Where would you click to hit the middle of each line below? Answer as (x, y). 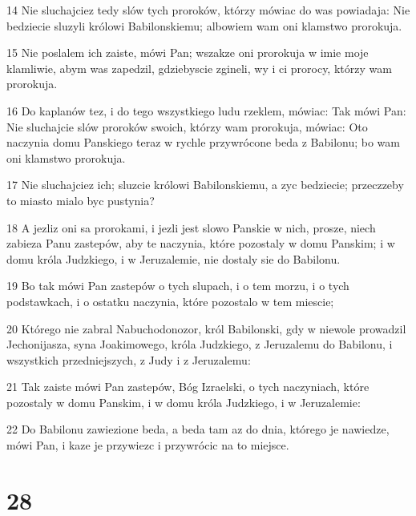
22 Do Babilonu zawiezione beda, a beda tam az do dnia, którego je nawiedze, (198, 429)
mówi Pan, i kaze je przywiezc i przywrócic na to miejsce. (148, 445)
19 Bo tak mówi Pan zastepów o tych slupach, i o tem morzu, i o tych (178, 286)
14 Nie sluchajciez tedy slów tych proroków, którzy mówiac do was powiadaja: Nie (208, 10)
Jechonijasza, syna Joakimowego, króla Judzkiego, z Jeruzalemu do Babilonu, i (200, 344)
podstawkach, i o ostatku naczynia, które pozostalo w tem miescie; (170, 301)
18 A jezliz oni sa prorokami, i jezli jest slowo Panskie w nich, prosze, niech (191, 227)
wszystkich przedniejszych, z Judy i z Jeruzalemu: (129, 359)
